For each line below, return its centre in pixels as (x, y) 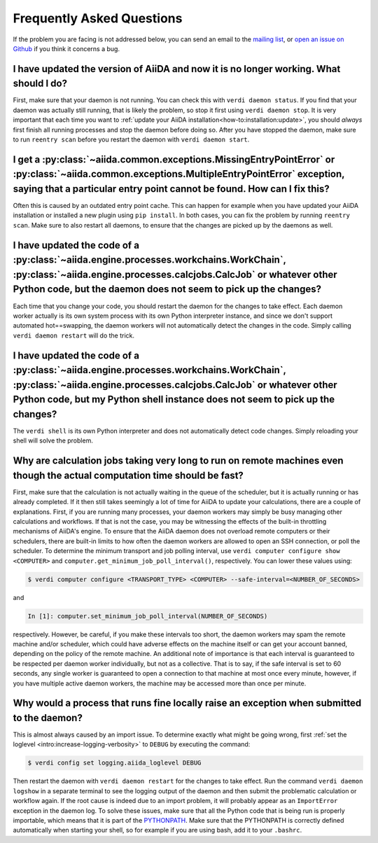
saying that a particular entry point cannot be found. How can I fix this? (171, 189)
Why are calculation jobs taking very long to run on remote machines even (178, 461)
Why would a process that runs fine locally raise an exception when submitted (187, 703)
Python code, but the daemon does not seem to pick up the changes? (167, 290)
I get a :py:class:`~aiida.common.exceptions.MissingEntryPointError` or (174, 159)
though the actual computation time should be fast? (128, 475)
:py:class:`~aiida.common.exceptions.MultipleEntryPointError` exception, (179, 174)
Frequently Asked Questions (98, 18)
